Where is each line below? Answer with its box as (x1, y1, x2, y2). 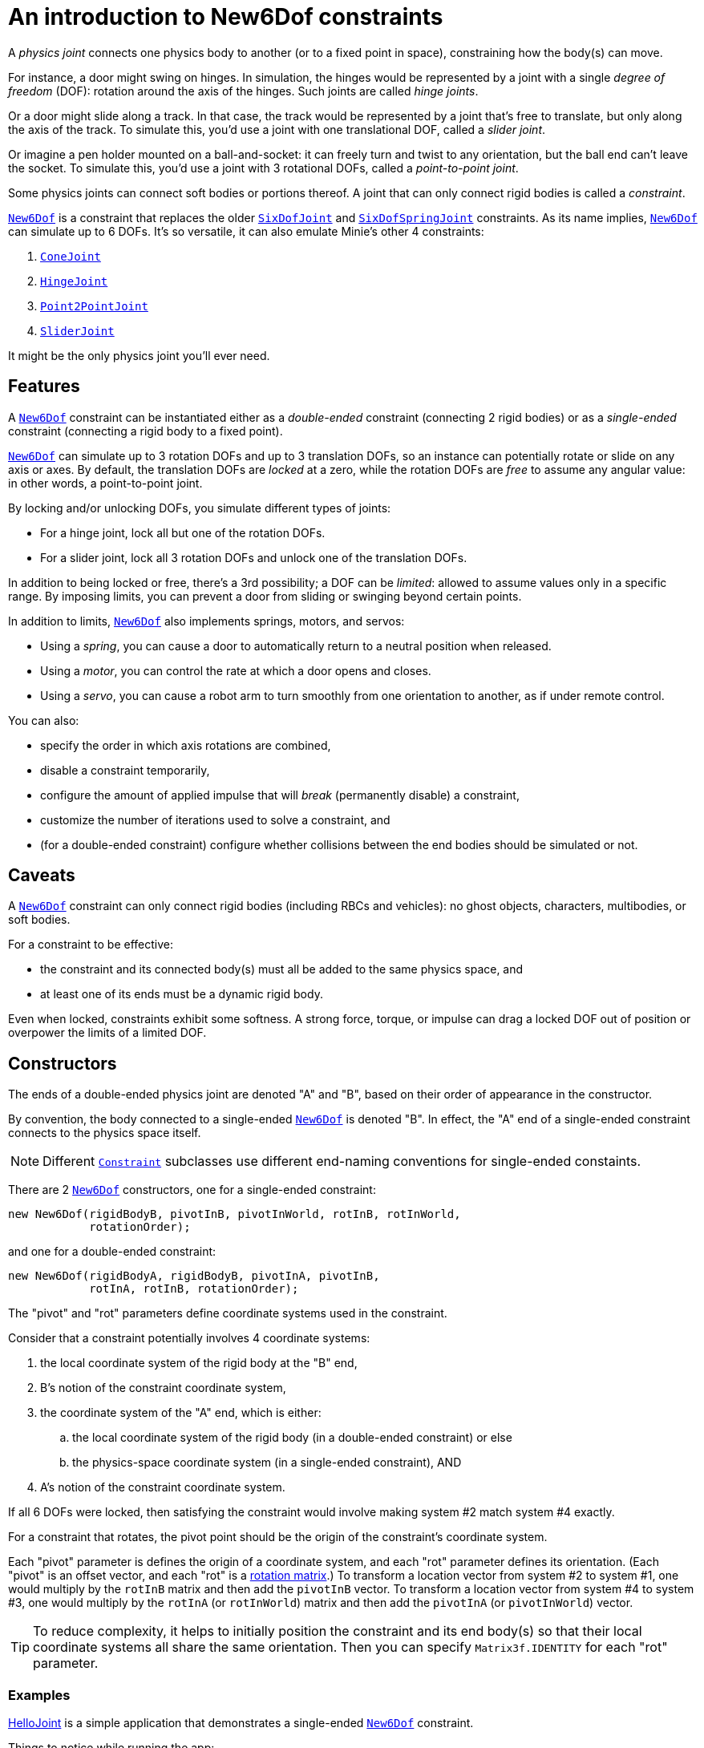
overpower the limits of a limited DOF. (8, 1026, 207, 1040)
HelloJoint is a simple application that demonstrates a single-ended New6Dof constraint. (8, 1716, 474, 1730)
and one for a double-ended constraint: (8, 1244, 216, 1259)
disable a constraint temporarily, (40, 763, 210, 777)
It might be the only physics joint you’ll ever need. (8, 348, 270, 362)
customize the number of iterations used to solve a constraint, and (40, 812, 390, 827)
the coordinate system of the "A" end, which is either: (40, 1406, 322, 1420)
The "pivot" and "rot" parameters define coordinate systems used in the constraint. (8, 1306, 447, 1321)
